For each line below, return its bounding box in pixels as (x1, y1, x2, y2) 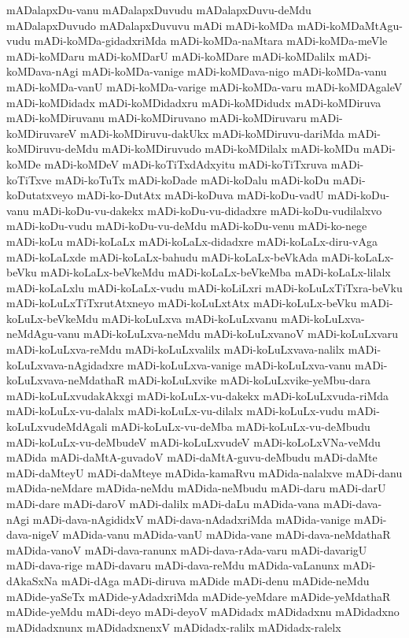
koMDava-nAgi (6, 63, 79, 80)
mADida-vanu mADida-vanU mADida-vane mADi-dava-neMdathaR (62, 526, 391, 543)
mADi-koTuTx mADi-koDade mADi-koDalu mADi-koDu (55, 171, 330, 187)
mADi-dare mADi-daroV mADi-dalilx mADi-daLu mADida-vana (6, 495, 320, 511)
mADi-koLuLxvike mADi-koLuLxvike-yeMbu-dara (127, 372, 371, 388)
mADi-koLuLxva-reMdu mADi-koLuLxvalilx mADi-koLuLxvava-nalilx (6, 341, 345, 358)
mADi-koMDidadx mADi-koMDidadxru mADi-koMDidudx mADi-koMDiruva (6, 94, 381, 110)
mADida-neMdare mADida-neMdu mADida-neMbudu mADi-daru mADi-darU (6, 480, 386, 496)
